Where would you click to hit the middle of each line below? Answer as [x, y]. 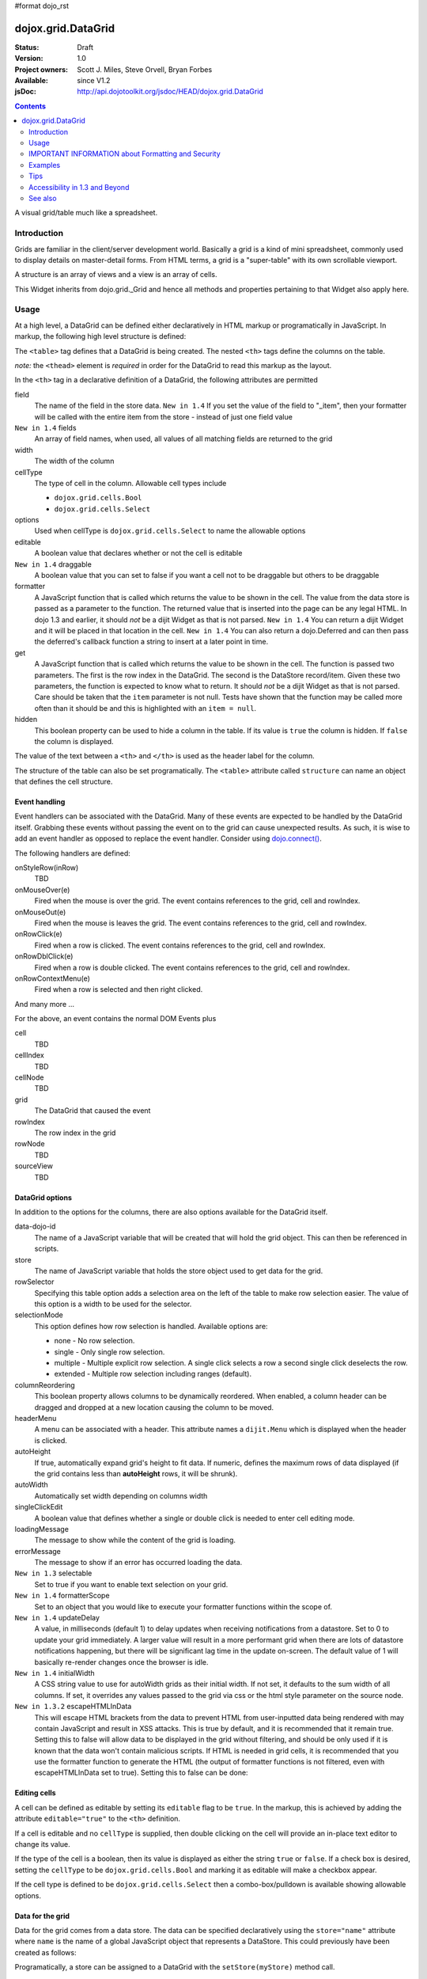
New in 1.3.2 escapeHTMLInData [73, 1707]
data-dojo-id [35, 1226]
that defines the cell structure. [64, 782]
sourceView [34, 1166]
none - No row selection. [94, 1341]
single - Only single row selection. [110, 1352]
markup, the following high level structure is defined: [100, 336]
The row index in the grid [75, 1133]
